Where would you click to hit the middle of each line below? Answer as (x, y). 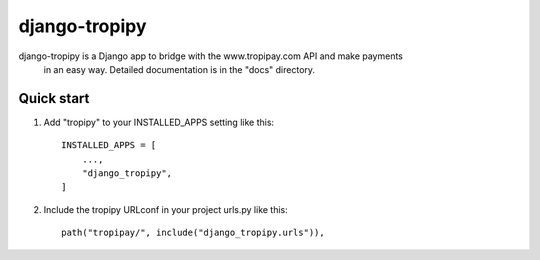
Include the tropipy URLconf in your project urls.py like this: (166, 209)
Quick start (54, 98)
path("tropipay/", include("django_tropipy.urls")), (193, 233)
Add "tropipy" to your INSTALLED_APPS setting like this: (159, 122)
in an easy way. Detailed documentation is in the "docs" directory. (179, 69)
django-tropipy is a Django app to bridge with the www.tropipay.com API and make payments (211, 56)
